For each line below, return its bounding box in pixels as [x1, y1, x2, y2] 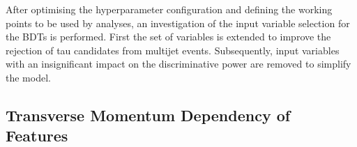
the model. [6, 70, 51, 84]
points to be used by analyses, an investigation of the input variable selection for [6, 15, 350, 30]
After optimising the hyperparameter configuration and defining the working [6, 2, 333, 16]
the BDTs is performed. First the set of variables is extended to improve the [6, 29, 331, 44]
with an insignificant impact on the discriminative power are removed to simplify [6, 56, 351, 71]
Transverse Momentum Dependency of [6, 104, 291, 125]
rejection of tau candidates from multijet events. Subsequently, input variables [6, 42, 340, 57]
